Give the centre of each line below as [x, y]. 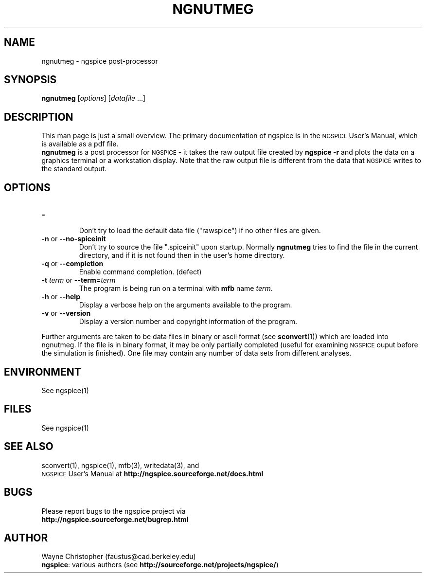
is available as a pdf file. [80, 144]
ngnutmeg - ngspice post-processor [100, 61]
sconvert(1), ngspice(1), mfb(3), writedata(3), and [120, 465]
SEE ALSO [29, 447]
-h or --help [61, 297]
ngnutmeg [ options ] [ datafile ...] [94, 98]
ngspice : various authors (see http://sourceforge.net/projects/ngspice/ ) [160, 565]
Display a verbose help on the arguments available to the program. [186, 305]
